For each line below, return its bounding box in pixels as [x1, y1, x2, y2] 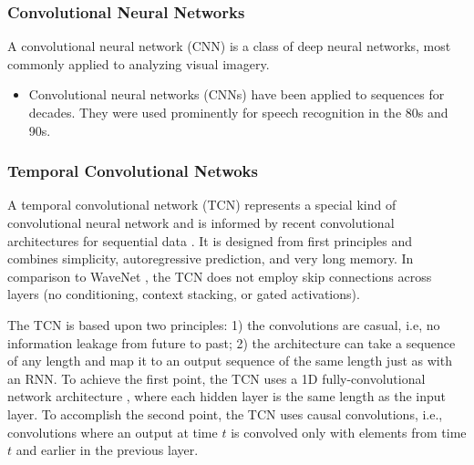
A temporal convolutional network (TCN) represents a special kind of [7, 195, 397, 214]
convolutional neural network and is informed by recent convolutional [7, 213, 395, 232]
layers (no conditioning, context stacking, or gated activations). [7, 284, 360, 304]
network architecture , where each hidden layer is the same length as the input [7, 387, 447, 406]
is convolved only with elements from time [231, 422, 467, 441]
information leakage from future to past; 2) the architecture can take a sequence [7, 333, 456, 352]
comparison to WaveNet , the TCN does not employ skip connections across [7, 266, 432, 285]
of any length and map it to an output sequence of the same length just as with [7, 351, 452, 370]
